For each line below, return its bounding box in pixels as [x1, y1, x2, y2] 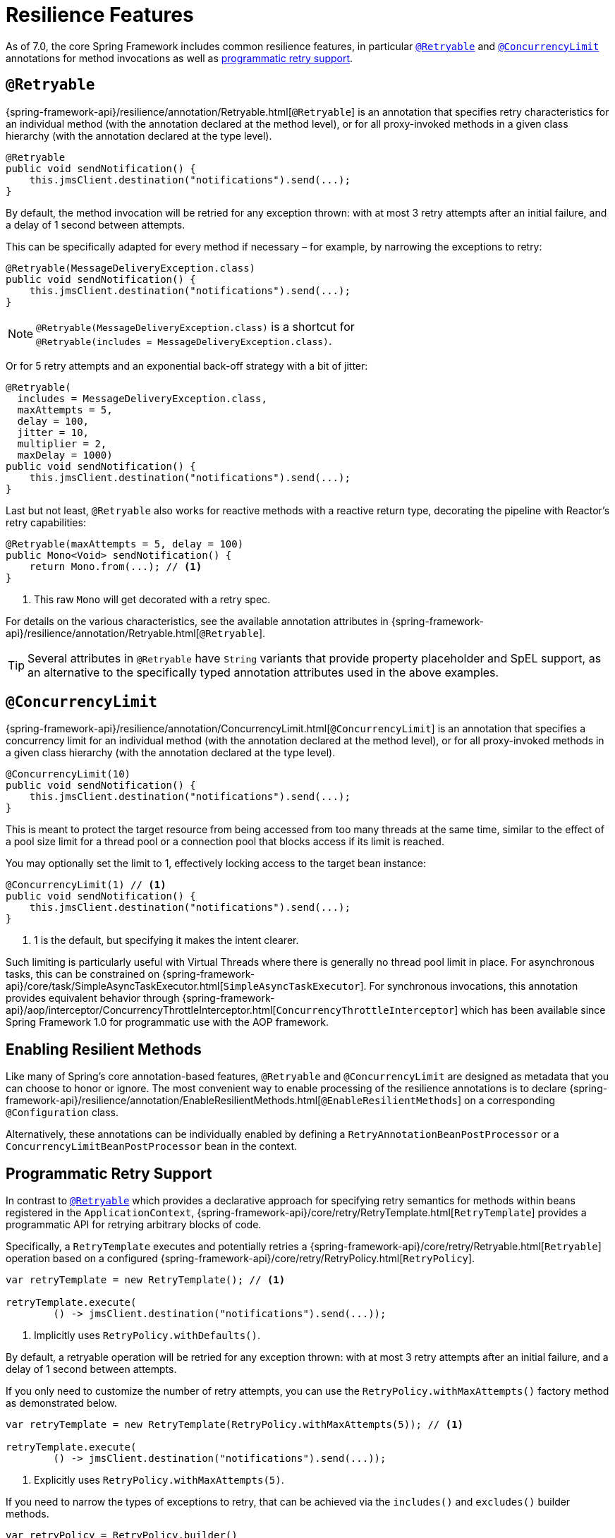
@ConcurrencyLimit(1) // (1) [6, 879, 166, 891]
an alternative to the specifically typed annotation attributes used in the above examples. [28, 665, 499, 679]
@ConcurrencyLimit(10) [6, 768, 131, 780]
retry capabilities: [6, 516, 86, 528]
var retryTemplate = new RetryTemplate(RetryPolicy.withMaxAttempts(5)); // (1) [6, 1419, 464, 1431]
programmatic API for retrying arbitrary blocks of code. [6, 1218, 262, 1231]
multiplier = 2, [17, 437, 107, 449]
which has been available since [461, 1004, 606, 1017]
